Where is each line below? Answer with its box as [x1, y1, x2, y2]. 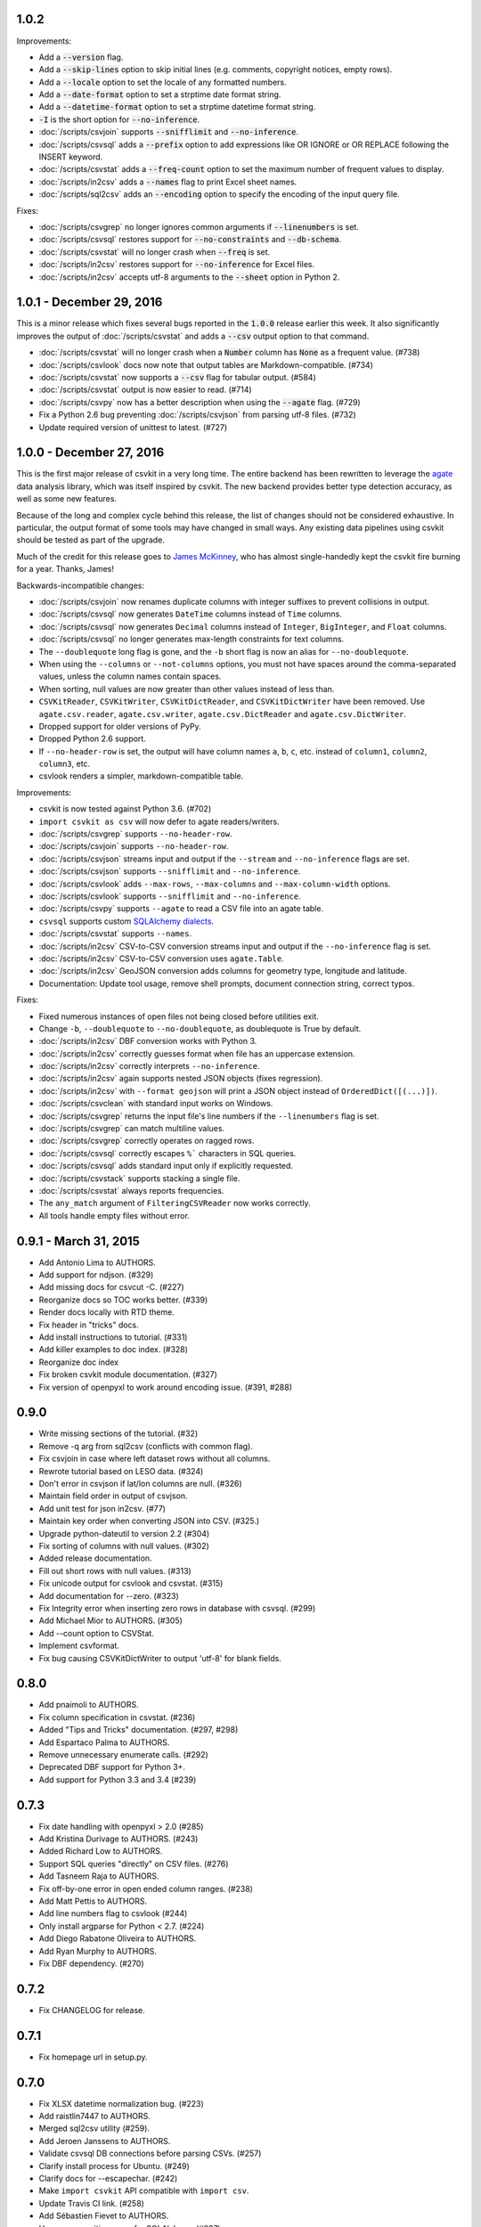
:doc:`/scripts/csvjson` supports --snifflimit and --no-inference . [38, 866, 301, 877]
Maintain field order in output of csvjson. [38, 1490, 188, 1501]
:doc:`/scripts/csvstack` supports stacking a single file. [38, 1172, 240, 1184]
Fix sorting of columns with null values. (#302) [38, 1540, 209, 1551]
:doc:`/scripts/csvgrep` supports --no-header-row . [38, 828, 232, 839]
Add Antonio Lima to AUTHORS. [38, 1257, 156, 1268]
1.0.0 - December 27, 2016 [16, 445, 165, 461]
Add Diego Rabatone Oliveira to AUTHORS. [38, 1933, 197, 1944]
